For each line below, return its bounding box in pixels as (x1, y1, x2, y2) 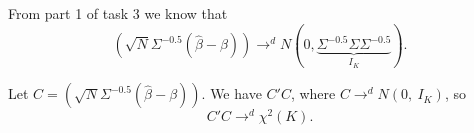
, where (290, 83, 336, 104)
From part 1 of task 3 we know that (8, 3, 228, 23)
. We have (201, 83, 262, 104)
